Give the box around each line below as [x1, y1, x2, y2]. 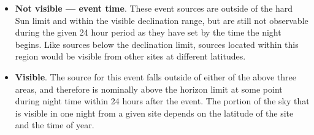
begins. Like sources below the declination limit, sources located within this [15, 37, 299, 50]
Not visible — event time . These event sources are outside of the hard [15, 2, 293, 14]
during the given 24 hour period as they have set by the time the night [15, 26, 281, 39]
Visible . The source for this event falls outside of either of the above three [15, 70, 296, 83]
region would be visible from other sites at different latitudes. [15, 50, 246, 63]
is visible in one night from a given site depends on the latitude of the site [15, 106, 294, 119]
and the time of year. [15, 118, 94, 131]
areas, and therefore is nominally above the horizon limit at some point [15, 82, 283, 95]
